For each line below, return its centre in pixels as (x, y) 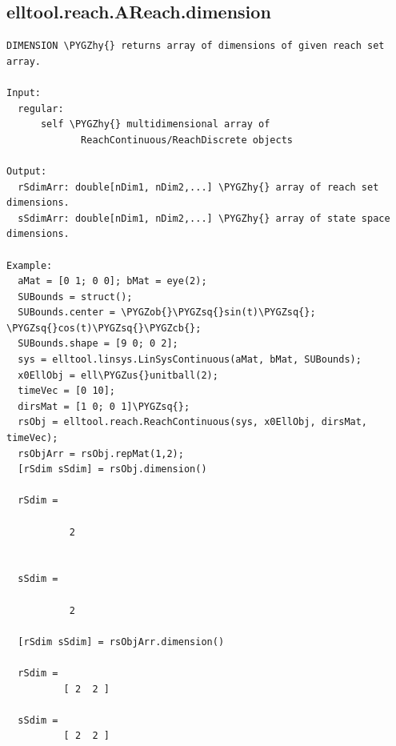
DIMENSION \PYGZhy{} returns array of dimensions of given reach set (196, 46)
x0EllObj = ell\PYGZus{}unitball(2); (118, 375)
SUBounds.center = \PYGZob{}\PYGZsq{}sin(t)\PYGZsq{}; (167, 313)
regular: (41, 108)
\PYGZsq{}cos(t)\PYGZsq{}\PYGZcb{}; (104, 328)
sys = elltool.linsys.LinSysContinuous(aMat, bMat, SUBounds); (190, 360)
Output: (27, 171)
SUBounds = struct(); (75, 297)
